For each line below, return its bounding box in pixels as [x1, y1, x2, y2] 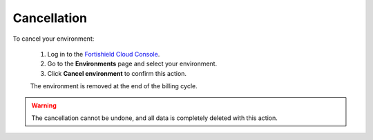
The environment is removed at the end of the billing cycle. [30, 82, 198, 90]
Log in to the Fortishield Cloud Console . [47, 50, 160, 58]
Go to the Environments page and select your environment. [47, 59, 218, 68]
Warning [31, 101, 57, 110]
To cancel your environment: [12, 34, 95, 43]
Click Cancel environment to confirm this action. [47, 69, 186, 77]
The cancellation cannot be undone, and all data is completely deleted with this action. [31, 114, 278, 122]
